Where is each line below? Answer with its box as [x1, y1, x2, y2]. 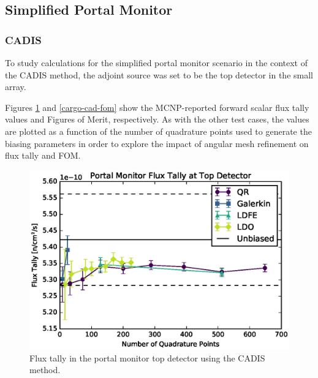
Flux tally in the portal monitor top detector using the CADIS [29, 351, 265, 364]
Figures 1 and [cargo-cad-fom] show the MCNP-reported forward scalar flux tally [5, 100, 309, 113]
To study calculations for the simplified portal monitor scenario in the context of [5, 56, 308, 69]
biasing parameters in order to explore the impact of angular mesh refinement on [5, 137, 309, 149]
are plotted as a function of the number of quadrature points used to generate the [5, 124, 312, 137]
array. [5, 80, 26, 93]
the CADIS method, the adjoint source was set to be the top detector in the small [5, 68, 313, 81]
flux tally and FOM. [5, 149, 81, 162]
